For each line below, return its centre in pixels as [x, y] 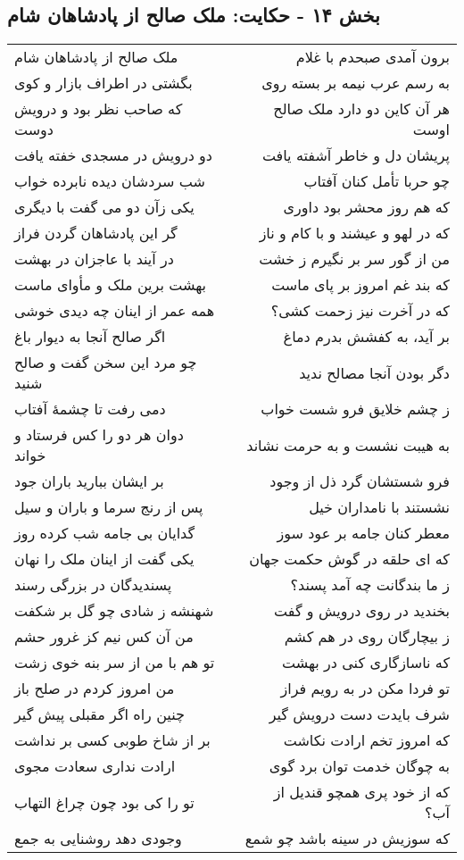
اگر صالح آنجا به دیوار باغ [90, 337]
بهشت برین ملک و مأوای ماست [110, 285]
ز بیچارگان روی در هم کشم [367, 637]
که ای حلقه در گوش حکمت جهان [349, 559]
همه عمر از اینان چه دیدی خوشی [115, 311]
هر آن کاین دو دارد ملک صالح [361, 109]
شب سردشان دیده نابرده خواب [110, 181]
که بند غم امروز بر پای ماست [360, 285]
